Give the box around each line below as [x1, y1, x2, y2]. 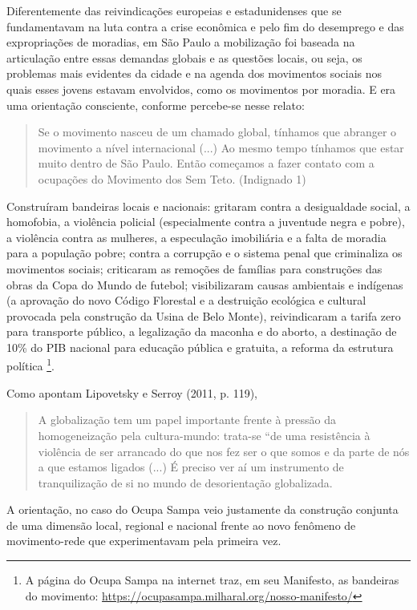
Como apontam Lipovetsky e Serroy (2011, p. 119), [6, 384, 258, 401]
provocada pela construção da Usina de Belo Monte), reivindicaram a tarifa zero [6, 307, 401, 324]
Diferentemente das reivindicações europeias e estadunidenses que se [6, 2, 342, 18]
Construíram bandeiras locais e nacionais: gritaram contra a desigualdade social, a [6, 197, 411, 214]
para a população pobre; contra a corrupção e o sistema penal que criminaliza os [6, 244, 403, 261]
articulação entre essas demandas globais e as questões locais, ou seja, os [6, 49, 362, 66]
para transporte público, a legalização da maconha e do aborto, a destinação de [6, 323, 397, 340]
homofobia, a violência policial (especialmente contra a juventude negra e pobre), [6, 213, 405, 230]
